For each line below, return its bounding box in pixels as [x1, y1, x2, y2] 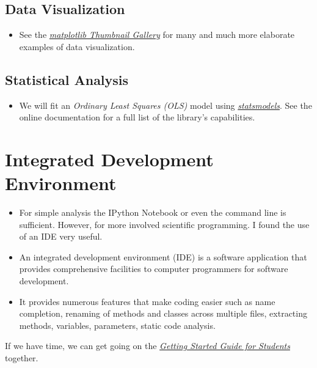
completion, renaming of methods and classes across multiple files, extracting [19, 307, 307, 320]
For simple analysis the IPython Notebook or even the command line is [19, 206, 286, 219]
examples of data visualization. [19, 40, 135, 53]
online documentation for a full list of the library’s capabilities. [19, 111, 255, 123]
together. [5, 351, 38, 364]
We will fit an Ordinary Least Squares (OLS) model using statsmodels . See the [19, 98, 312, 111]
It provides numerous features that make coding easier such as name [19, 295, 275, 307]
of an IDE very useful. [19, 230, 103, 243]
